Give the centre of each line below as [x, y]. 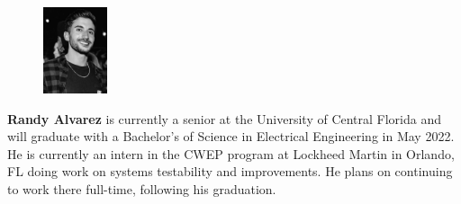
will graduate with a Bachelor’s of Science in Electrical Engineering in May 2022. [231, 136]
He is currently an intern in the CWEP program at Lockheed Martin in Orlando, [231, 153]
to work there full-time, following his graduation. [142, 188]
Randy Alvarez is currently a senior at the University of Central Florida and [225, 118]
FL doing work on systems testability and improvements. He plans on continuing [230, 171]
